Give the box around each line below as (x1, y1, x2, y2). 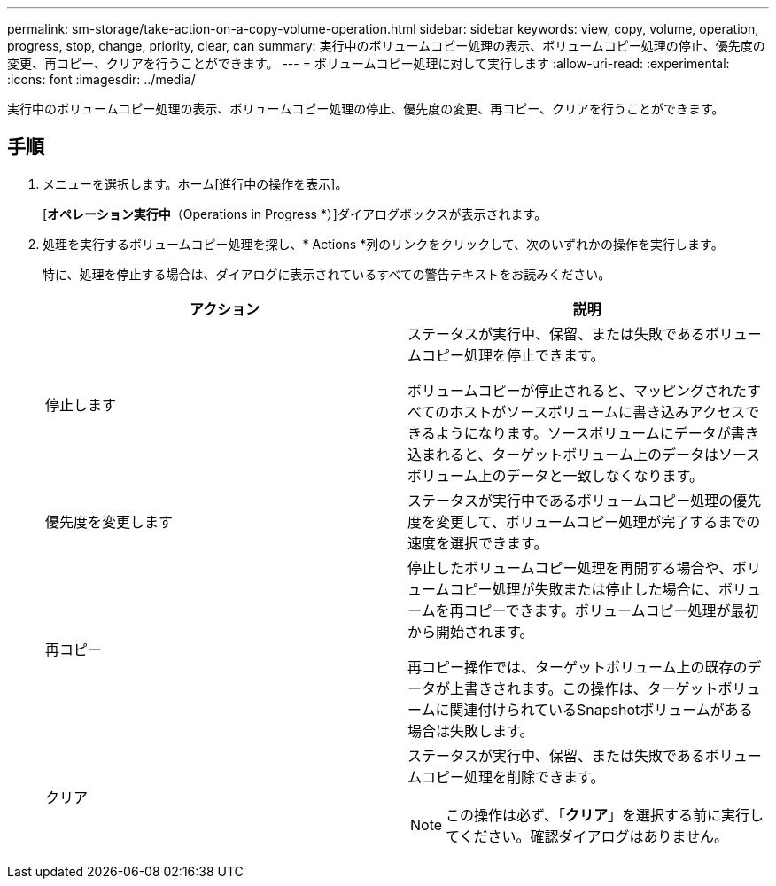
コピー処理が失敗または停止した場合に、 (449, 579, 719, 598)
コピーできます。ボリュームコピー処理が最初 (463, 601, 759, 619)
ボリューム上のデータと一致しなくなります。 (407, 466, 703, 485)
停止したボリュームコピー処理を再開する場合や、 (407, 558, 733, 577)
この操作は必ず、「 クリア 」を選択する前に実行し (446, 805, 764, 824)
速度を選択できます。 (407, 533, 548, 552)
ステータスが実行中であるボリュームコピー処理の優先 (407, 491, 762, 509)
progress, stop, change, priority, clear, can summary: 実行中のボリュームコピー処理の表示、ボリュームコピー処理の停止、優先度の (7, 38, 765, 53)
